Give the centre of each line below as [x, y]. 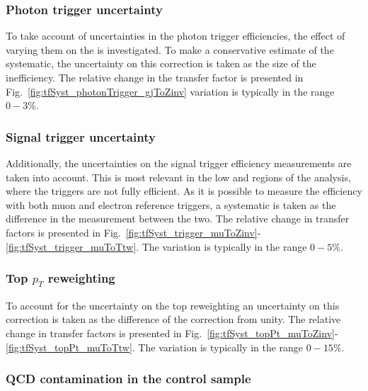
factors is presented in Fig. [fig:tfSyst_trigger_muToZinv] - [133, 232]
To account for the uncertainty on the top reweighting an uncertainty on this [173, 305]
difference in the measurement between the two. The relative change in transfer [178, 219]
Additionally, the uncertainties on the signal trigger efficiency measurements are [179, 163]
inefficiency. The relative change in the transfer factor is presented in [155, 77]
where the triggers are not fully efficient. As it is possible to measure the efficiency [184, 191]
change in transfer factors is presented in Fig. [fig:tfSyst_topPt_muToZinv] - [172, 333]
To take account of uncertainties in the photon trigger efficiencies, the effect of [176, 36]
